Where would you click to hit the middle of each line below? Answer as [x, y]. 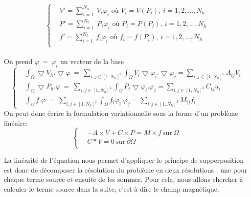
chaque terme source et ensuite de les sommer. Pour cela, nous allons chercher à [124, 179]
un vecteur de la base [92, 61]
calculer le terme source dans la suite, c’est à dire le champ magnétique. [112, 189]
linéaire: [16, 122]
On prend [18, 61]
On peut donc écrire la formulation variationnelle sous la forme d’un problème [121, 113]
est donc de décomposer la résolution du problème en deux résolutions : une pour [126, 169]
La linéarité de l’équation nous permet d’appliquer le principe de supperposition [124, 160]
